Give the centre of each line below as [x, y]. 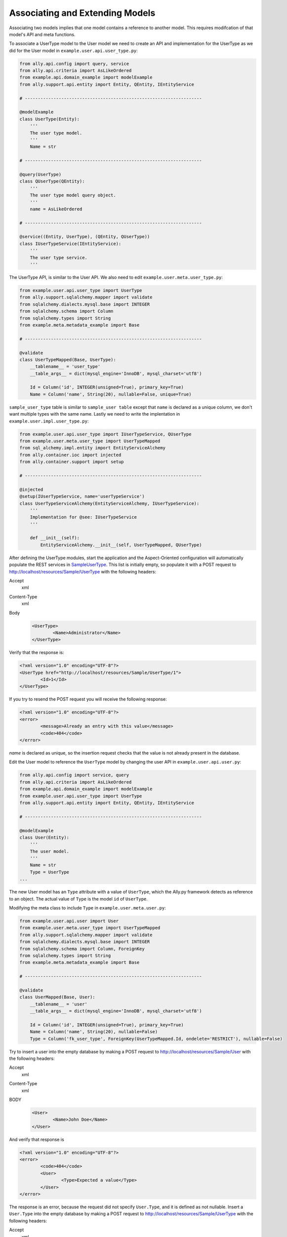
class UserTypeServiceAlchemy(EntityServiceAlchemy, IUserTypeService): [109, 503]
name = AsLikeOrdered [56, 209]
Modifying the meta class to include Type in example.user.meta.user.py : [87, 908]
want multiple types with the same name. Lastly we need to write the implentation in [95, 414]
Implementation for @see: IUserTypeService [83, 517]
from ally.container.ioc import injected [70, 455]
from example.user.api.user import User [69, 921]
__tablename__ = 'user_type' [65, 367]
